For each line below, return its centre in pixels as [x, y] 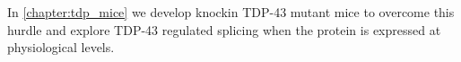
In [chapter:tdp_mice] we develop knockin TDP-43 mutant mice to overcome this [231, 12]
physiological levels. [61, 47]
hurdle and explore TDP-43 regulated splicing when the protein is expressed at [224, 29]
